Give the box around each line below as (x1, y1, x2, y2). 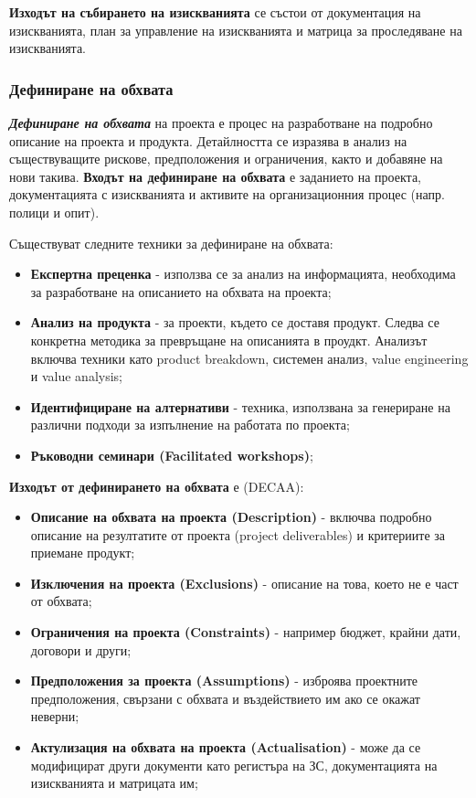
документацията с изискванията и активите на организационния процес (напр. (9, 185, 445, 204)
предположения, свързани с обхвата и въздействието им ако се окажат (30, 688, 420, 708)
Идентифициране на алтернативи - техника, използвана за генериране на (30, 397, 450, 416)
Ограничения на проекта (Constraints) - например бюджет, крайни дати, (30, 622, 461, 642)
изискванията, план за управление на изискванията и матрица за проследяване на (9, 20, 462, 39)
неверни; (30, 707, 79, 726)
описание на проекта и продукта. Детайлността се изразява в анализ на (9, 131, 407, 150)
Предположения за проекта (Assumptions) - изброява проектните (30, 671, 418, 690)
